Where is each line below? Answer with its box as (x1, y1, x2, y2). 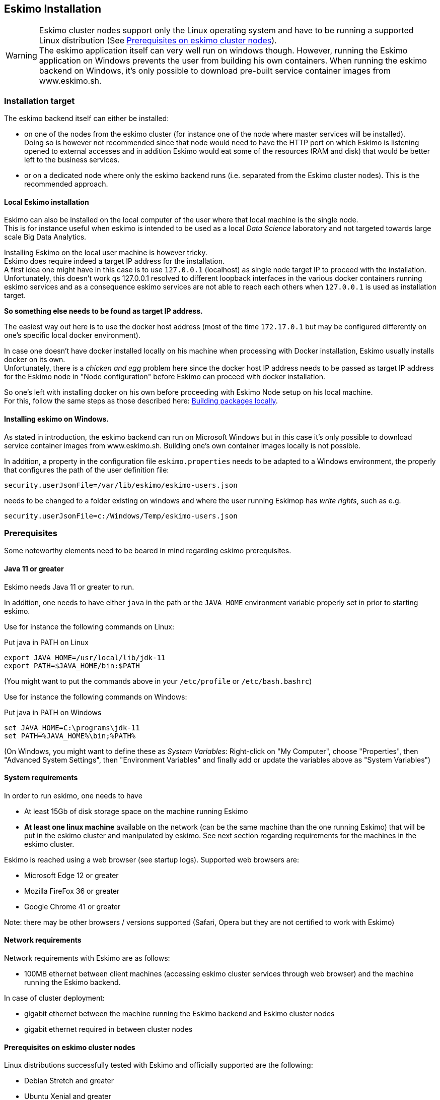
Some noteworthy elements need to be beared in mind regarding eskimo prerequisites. (4, 546, 291, 555)
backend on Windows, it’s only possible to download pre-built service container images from (39, 66, 391, 76)
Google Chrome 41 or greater (24, 902, 121, 911)
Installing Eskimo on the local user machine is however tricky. (4, 248, 207, 257)
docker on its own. (4, 355, 65, 364)
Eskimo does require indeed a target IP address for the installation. (4, 257, 225, 266)
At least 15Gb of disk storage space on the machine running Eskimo (24, 806, 248, 816)
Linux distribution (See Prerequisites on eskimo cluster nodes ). (39, 35, 277, 46)
